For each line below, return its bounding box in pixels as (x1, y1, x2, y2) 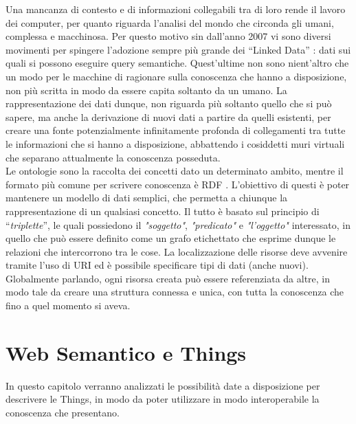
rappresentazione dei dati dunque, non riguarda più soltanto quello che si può (5, 96, 332, 111)
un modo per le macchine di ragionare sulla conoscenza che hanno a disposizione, (5, 69, 347, 83)
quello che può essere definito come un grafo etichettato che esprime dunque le (5, 231, 336, 245)
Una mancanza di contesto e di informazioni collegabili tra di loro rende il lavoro (5, 2, 346, 16)
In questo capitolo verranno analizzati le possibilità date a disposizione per (5, 378, 320, 392)
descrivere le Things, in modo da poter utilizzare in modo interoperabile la (5, 392, 320, 406)
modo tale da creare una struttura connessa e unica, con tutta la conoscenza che (5, 284, 344, 299)
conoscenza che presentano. (5, 405, 120, 419)
